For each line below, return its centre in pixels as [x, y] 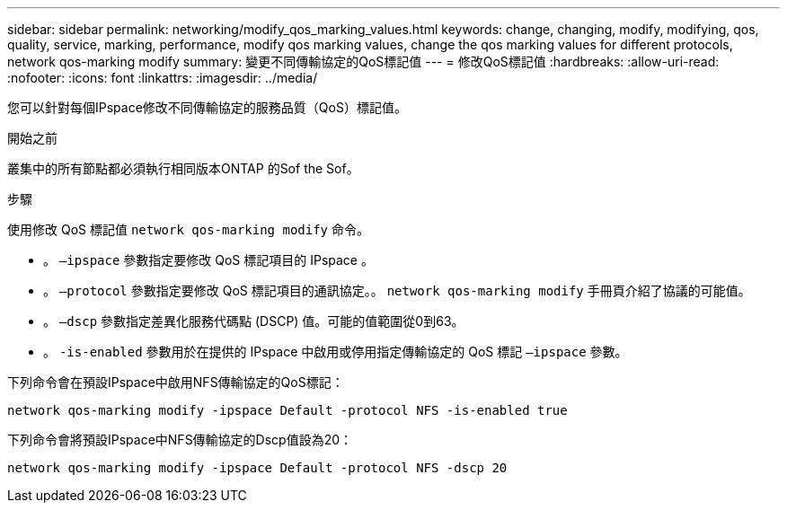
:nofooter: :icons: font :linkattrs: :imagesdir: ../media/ [163, 78]
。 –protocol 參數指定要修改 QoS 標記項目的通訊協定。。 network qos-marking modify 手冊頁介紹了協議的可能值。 [397, 290]
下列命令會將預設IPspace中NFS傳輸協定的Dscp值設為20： [180, 440]
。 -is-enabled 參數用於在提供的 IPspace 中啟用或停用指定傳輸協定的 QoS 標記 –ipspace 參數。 [336, 352]
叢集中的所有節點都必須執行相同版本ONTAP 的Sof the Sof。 [183, 168]
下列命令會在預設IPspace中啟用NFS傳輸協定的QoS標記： [176, 382]
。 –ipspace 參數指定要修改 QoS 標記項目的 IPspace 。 [208, 260]
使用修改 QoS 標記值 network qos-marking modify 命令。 [188, 229]
